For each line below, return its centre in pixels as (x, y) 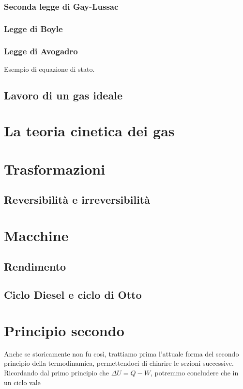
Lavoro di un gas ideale (63, 95)
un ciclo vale (22, 382)
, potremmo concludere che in (194, 373)
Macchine (36, 235)
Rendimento (35, 266)
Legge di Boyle (33, 28)
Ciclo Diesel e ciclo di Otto (73, 295)
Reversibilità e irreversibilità (77, 200)
